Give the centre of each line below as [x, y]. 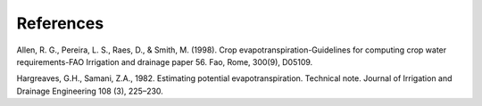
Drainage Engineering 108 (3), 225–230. [90, 91]
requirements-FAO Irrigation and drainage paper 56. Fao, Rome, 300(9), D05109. [165, 61]
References [60, 23]
